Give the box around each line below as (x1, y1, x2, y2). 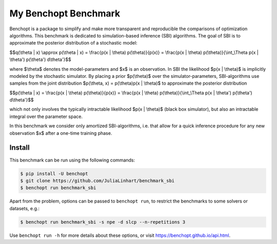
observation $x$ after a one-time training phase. (9, 130, 112, 136)
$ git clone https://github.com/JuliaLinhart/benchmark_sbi (20, 177, 175, 184)
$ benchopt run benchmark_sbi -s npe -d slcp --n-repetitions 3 (20, 219, 186, 225)
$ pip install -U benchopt (20, 171, 88, 176)
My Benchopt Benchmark (9, 8, 121, 19)
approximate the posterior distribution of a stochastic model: (9, 40, 138, 46)
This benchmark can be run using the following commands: (9, 157, 135, 163)
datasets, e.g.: (9, 205, 40, 211)
